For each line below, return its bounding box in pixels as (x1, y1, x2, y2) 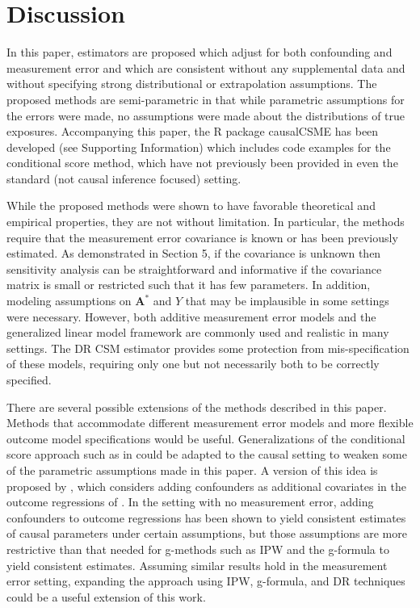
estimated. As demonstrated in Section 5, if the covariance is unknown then (6, 245, 381, 262)
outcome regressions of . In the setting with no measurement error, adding (6, 493, 374, 510)
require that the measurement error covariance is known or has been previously (6, 229, 398, 245)
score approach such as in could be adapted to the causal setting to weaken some (6, 446, 407, 463)
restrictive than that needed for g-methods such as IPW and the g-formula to (6, 540, 389, 557)
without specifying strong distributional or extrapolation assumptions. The (6, 75, 377, 92)
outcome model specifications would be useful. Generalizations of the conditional (6, 430, 405, 447)
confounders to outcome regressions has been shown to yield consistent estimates (6, 509, 406, 526)
